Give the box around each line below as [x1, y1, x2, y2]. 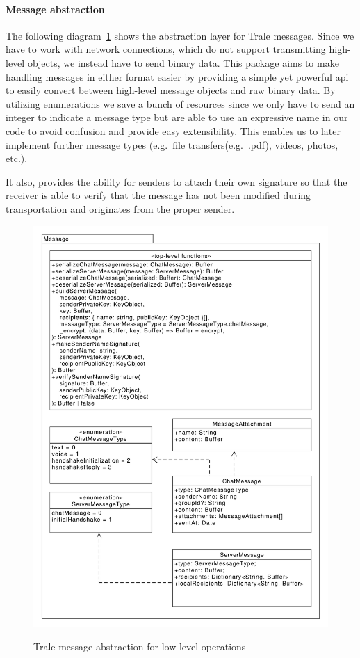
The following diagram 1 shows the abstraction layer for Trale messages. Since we [6, 28, 354, 42]
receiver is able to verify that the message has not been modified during [6, 188, 311, 202]
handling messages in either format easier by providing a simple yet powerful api [6, 69, 349, 83]
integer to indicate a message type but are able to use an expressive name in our [6, 110, 348, 125]
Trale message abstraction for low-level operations [33, 639, 246, 654]
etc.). [6, 151, 28, 166]
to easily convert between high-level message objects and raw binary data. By [6, 83, 336, 97]
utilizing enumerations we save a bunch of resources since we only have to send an [6, 96, 355, 111]
